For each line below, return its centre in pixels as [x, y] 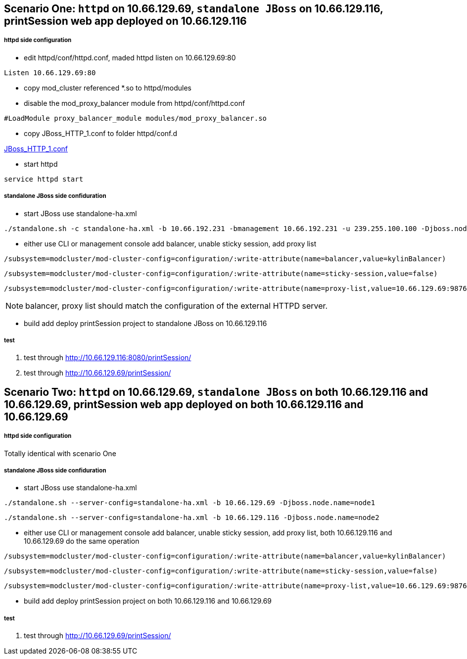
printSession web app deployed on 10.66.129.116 [125, 21]
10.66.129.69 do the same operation [82, 541]
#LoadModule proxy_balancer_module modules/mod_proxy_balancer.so [136, 118]
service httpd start [44, 179]
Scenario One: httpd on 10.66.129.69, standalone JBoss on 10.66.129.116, [194, 9]
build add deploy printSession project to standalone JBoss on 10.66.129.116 [145, 323]
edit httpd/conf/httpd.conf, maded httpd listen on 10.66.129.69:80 [130, 57]
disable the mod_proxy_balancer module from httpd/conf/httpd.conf [135, 103]
